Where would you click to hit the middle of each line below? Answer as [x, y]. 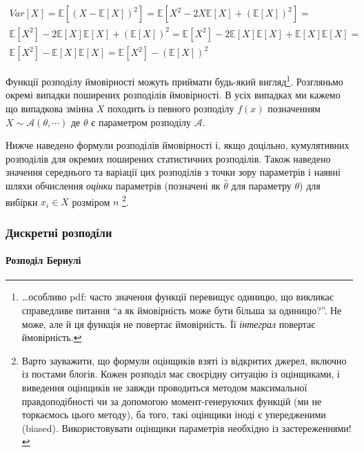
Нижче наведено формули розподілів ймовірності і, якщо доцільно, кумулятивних [178, 145]
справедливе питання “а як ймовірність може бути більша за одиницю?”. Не [182, 310]
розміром [91, 202]
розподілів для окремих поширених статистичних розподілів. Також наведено [168, 158]
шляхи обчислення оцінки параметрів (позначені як [113, 185]
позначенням [294, 108]
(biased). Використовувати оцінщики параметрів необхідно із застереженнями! [186, 428]
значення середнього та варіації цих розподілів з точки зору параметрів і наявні [173, 172]
